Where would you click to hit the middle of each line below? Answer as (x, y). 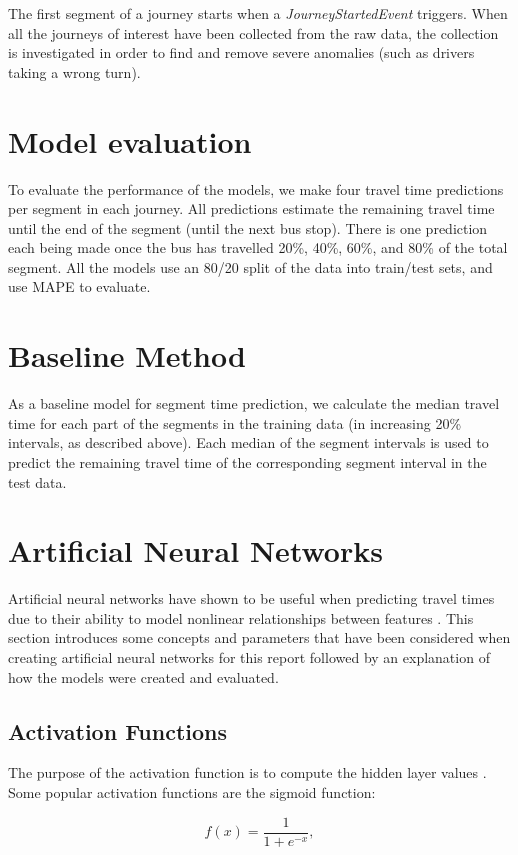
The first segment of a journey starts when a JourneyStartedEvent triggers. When (258, 13)
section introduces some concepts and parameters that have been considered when (259, 637)
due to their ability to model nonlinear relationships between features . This (241, 617)
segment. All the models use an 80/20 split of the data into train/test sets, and (250, 266)
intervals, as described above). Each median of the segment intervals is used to (248, 442)
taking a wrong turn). (74, 71)
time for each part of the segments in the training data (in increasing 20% (235, 422)
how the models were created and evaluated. (143, 676)
